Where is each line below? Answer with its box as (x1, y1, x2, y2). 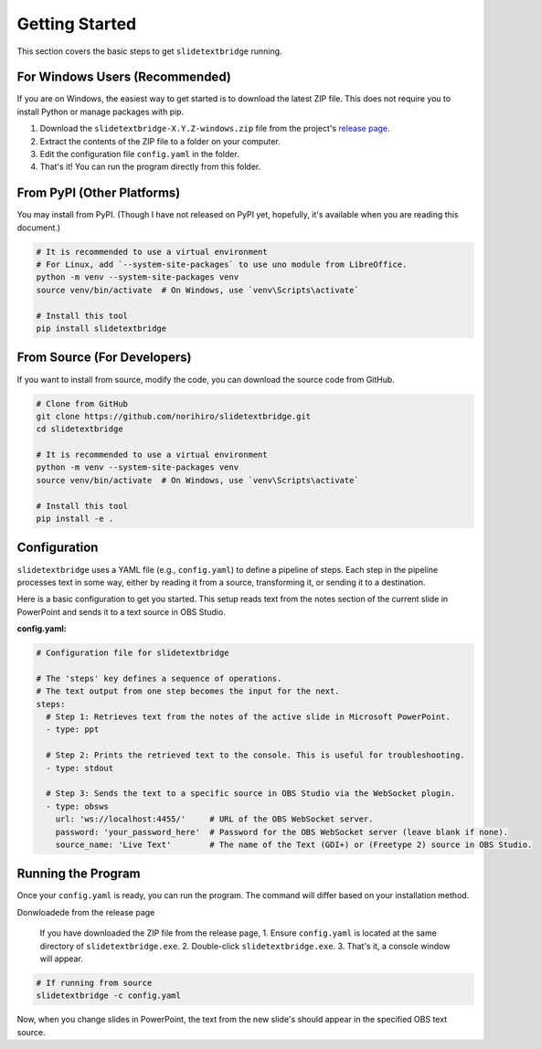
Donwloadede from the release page (16, 906, 155, 917)
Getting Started (16, 14, 137, 34)
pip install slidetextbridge (36, 323, 167, 334)
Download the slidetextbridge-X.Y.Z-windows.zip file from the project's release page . (39, 123, 390, 134)
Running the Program (16, 866, 141, 882)
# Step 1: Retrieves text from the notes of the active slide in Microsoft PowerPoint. (46, 712, 451, 722)
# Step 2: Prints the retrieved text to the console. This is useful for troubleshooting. (46, 750, 465, 760)
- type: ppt (46, 725, 100, 735)
